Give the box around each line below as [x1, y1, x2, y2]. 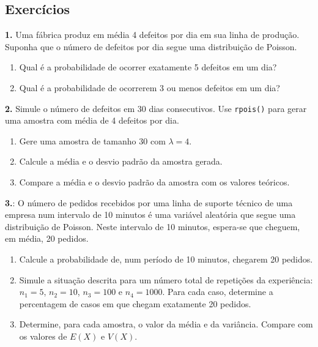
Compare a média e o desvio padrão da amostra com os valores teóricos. [19, 176, 290, 188]
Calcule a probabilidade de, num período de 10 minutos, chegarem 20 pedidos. [19, 252, 313, 265]
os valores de [19, 329, 67, 342]
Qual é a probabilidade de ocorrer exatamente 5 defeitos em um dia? [19, 61, 277, 73]
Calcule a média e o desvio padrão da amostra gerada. [19, 155, 223, 168]
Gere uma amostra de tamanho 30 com [19, 134, 166, 147]
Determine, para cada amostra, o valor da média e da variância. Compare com [19, 318, 313, 330]
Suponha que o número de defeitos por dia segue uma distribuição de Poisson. [5, 40, 297, 53]
